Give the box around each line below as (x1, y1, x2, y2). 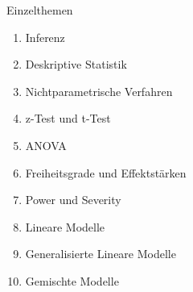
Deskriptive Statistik (25, 56, 127, 73)
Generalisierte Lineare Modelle (25, 245, 176, 262)
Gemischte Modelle (25, 272, 119, 289)
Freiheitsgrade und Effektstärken (25, 164, 187, 181)
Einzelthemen (6, 2, 73, 18)
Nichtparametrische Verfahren (25, 82, 173, 99)
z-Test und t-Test (25, 110, 111, 127)
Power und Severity (25, 191, 121, 208)
